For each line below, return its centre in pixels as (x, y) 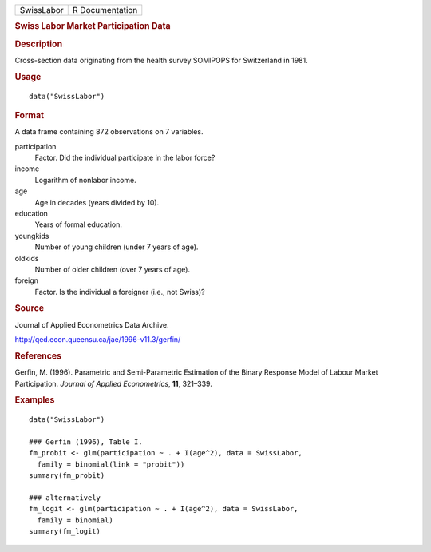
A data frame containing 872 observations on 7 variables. (109, 132)
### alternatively (65, 498)
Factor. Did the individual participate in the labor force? (125, 158)
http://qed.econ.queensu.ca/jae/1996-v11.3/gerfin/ (98, 340)
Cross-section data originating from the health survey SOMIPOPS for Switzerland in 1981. (161, 60)
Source (30, 308)
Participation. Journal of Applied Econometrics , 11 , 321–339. (114, 383)
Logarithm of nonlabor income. (86, 180)
